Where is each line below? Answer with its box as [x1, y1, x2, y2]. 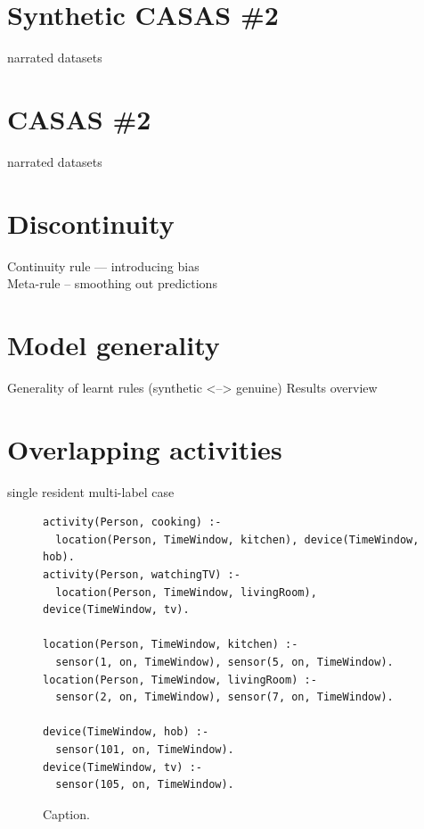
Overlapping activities [7, 430, 282, 467]
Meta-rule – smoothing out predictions [7, 274, 217, 293]
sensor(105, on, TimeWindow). [55, 778, 234, 792]
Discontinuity [7, 204, 175, 241]
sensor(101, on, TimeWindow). [55, 742, 234, 756]
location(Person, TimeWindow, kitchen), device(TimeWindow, [55, 533, 420, 546]
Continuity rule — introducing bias [7, 256, 200, 275]
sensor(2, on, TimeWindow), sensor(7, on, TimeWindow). [55, 691, 394, 704]
